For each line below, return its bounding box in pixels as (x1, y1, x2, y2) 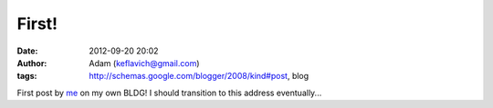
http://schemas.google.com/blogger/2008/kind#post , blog (89, 71, 309, 82)
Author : (16, 57, 47, 68)
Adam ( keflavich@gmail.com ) (89, 57, 200, 68)
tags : (16, 71, 37, 82)
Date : (16, 45, 38, 56)
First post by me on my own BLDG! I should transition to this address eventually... (16, 87, 322, 98)
